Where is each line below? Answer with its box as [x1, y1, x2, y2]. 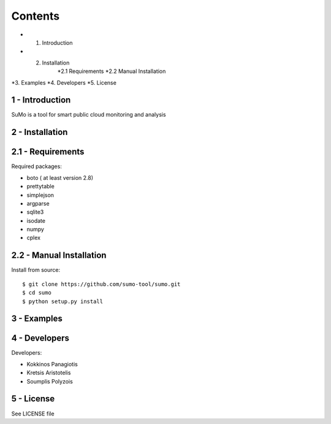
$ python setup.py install [22, 298, 104, 305]
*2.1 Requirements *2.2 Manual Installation [57, 67, 166, 75]
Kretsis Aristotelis [26, 369, 71, 377]
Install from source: [11, 266, 61, 274]
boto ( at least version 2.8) [26, 174, 94, 181]
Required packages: [11, 163, 63, 170]
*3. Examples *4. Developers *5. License [11, 79, 116, 86]
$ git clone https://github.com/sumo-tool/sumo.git [22, 280, 181, 288]
